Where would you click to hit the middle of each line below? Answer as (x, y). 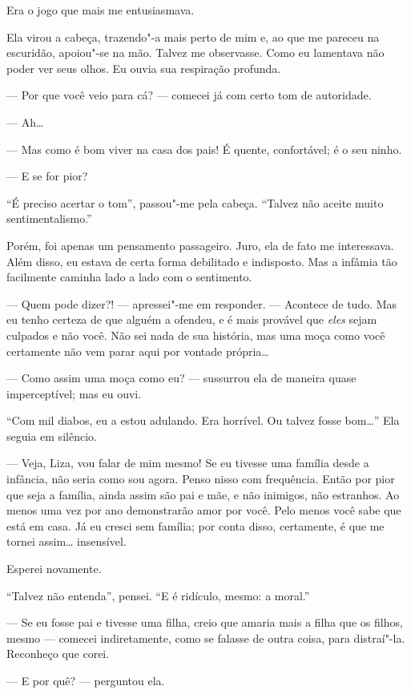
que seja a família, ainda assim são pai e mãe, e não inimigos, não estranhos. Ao (203, 494)
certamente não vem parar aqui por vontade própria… (138, 351)
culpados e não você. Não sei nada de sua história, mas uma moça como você (196, 335)
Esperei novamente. (54, 569)
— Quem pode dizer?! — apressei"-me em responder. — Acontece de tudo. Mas (202, 303)
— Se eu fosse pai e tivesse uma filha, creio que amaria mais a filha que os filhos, (205, 622)
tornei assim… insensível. (66, 541)
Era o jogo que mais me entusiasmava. (101, 10)
